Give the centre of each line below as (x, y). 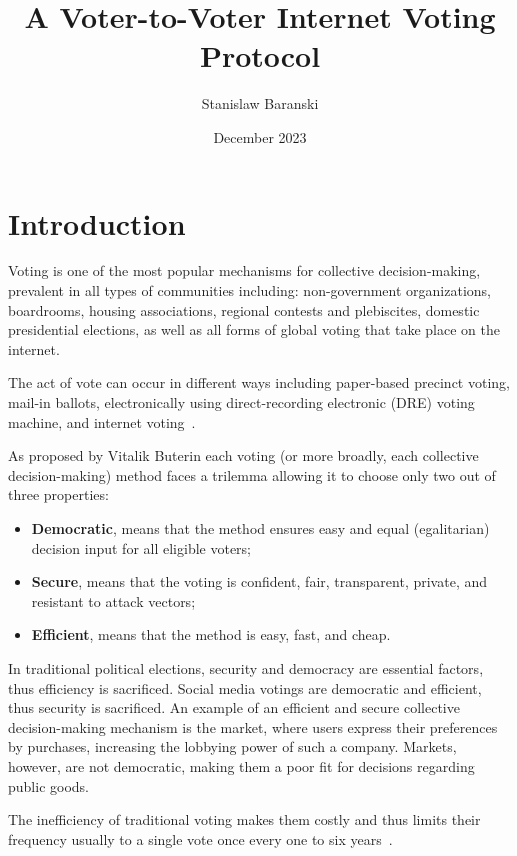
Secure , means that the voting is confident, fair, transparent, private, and (259, 581)
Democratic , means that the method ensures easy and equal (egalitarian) (260, 527)
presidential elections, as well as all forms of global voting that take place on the (254, 329)
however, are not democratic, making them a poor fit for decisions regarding (241, 765)
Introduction (97, 222)
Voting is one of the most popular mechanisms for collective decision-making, (244, 270)
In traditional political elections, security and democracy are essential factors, (246, 667)
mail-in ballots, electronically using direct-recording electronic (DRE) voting (241, 402)
